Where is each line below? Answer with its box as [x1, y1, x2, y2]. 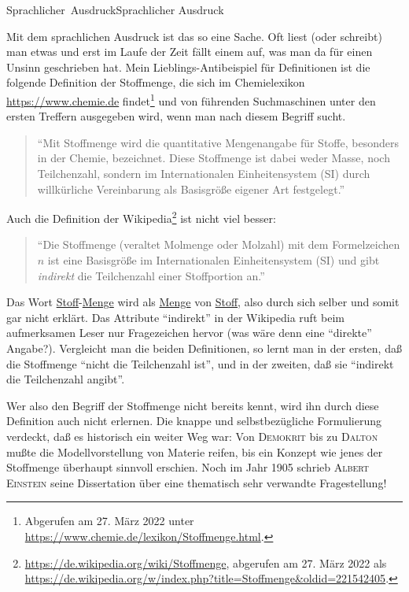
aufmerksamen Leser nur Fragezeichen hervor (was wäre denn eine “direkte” [6, 324, 372, 341]
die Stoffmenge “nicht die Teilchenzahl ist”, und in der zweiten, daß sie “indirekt [6, 355, 394, 372]
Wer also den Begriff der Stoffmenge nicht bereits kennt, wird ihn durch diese [6, 397, 379, 413]
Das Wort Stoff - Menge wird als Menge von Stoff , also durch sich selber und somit [6, 294, 400, 310]
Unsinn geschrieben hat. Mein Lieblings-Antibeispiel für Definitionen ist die [6, 58, 370, 75]
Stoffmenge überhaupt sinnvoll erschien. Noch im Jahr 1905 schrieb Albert [6, 459, 370, 475]
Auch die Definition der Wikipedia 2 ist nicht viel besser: [6, 208, 276, 226]
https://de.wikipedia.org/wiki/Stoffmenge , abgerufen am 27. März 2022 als [24, 554, 387, 571]
